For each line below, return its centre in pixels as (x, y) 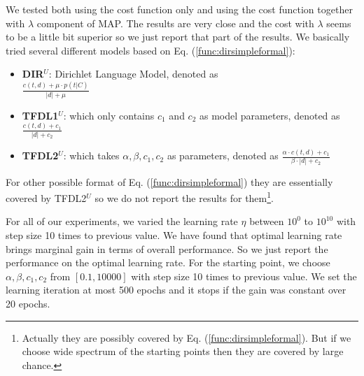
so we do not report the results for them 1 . (184, 197)
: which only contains (109, 115)
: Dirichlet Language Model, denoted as (133, 74)
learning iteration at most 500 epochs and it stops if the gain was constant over (176, 290)
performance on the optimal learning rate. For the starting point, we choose (168, 262)
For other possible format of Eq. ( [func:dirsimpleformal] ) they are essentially (169, 181)
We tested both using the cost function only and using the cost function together (179, 9)
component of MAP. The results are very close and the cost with (175, 23)
